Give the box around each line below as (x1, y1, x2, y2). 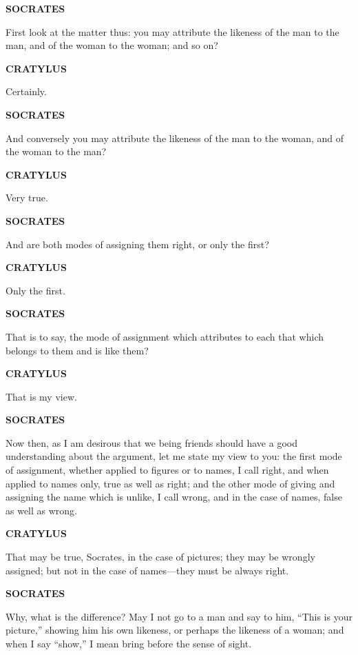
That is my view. (6, 389, 77, 403)
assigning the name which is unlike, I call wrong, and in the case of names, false (6, 490, 342, 504)
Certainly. (6, 84, 47, 99)
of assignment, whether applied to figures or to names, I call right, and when (6, 463, 329, 477)
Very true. (6, 190, 48, 205)
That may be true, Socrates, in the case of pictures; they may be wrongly (6, 550, 315, 564)
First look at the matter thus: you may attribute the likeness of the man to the (6, 24, 339, 39)
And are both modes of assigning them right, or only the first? (6, 236, 269, 251)
